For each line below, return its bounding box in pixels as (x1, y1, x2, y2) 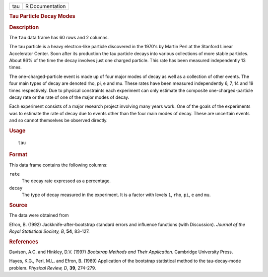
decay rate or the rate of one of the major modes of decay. (9, 94, 130, 100)
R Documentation (25, 3, 66, 9)
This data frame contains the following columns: (9, 162, 108, 168)
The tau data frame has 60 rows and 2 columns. (9, 34, 109, 40)
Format (9, 151, 27, 158)
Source (9, 202, 28, 208)
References (9, 238, 39, 245)
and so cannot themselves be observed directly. (9, 117, 108, 124)
